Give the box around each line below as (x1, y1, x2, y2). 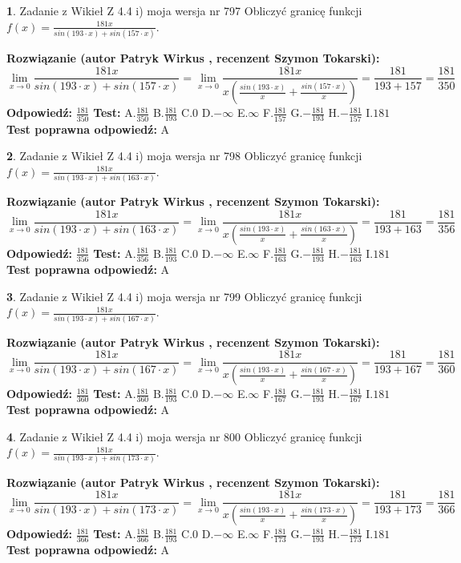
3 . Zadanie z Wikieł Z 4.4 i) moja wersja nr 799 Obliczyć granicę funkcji (6, 288, 362, 304)
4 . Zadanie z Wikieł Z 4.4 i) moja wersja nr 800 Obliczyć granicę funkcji (6, 428, 362, 444)
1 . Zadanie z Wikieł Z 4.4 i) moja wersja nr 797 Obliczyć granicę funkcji (6, 2, 362, 18)
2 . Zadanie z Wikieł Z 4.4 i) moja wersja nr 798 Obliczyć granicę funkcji (6, 147, 362, 164)
